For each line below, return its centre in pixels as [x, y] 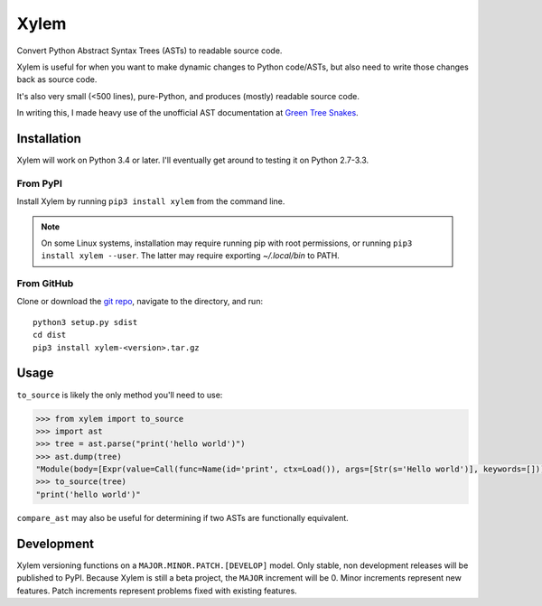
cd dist [50, 335]
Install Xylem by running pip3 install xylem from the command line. [151, 201]
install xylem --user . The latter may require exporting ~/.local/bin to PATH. [191, 256]
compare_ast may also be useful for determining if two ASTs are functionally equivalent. [183, 517]
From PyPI [40, 183]
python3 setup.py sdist [85, 322]
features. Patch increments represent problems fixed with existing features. [157, 591]
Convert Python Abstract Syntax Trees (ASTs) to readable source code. [150, 51]
